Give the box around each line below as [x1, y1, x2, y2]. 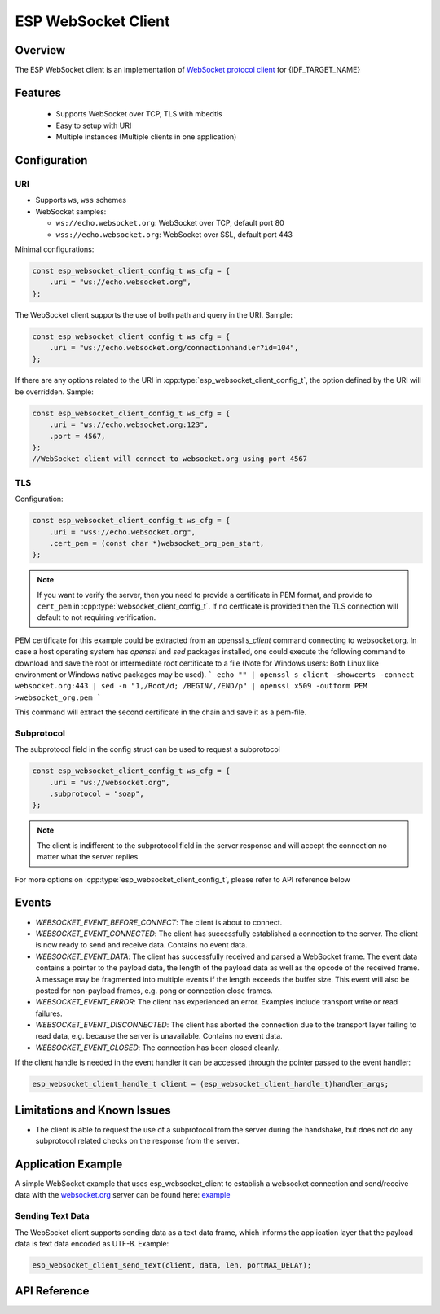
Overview [15, 43, 66, 57]
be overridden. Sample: [15, 387, 94, 397]
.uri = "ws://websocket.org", [49, 778, 170, 787]
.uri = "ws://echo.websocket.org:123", [49, 420, 209, 429]
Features [15, 86, 61, 99]
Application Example [15, 1157, 123, 1171]
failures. [35, 1009, 63, 1018]
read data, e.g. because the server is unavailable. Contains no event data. [35, 1031, 283, 1041]
